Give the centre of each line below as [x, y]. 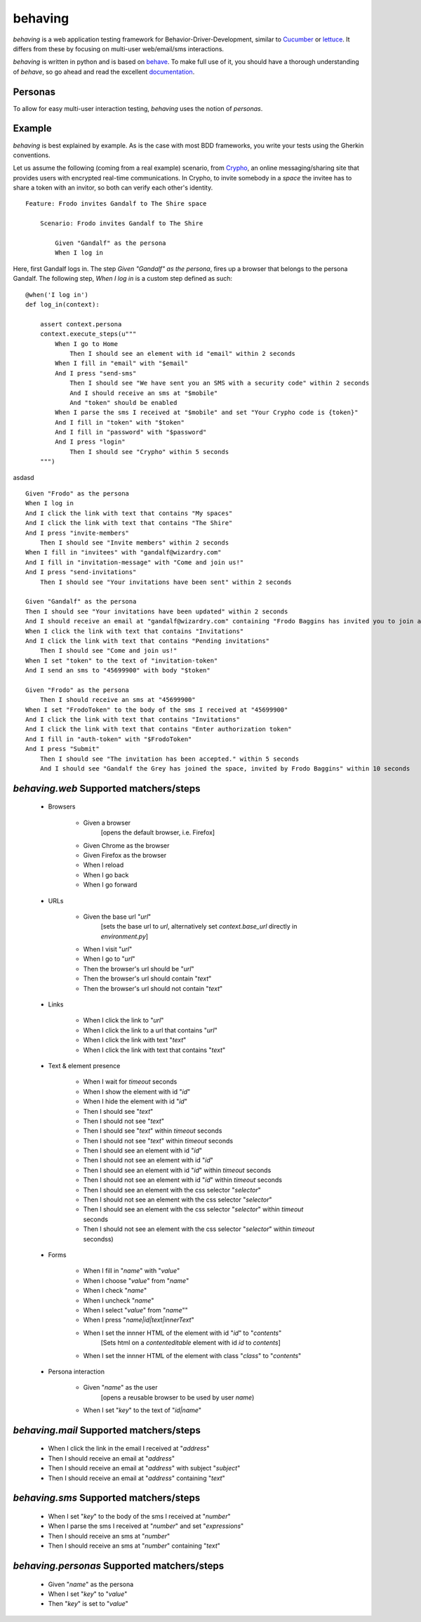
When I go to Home [87, 344]
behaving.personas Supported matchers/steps [119, 1566]
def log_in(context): [62, 304]
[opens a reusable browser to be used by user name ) [178, 1397]
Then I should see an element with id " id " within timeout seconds [177, 1170]
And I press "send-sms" [96, 373]
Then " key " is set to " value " [88, 1604]
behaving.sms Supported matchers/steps [107, 1498]
